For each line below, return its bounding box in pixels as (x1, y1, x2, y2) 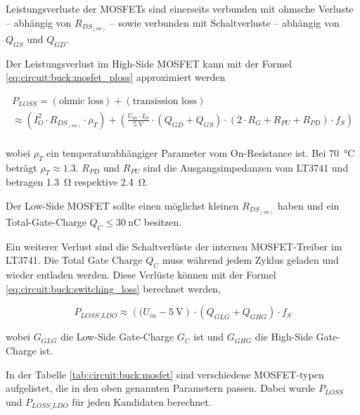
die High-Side (255, 329, 313, 344)
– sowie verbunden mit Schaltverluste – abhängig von (110, 15, 340, 30)
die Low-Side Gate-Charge (60, 329, 174, 344)
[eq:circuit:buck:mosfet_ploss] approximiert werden (6, 70, 226, 84)
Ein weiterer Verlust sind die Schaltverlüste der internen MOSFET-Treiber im (6, 238, 342, 253)
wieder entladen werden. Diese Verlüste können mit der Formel (6, 267, 276, 282)
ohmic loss (58, 96, 104, 106)
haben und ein (277, 198, 340, 212)
